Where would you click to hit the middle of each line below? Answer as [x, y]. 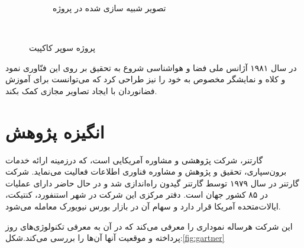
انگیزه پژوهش [55, 131]
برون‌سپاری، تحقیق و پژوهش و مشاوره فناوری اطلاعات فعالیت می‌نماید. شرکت [146, 171]
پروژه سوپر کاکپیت [62, 48]
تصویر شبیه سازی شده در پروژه [109, 8]
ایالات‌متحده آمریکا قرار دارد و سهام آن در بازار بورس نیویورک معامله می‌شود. [143, 206]
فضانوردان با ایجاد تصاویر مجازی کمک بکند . [81, 90]
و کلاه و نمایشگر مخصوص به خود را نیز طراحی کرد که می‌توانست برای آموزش [145, 79]
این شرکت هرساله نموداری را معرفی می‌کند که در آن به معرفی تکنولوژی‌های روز [149, 226]
